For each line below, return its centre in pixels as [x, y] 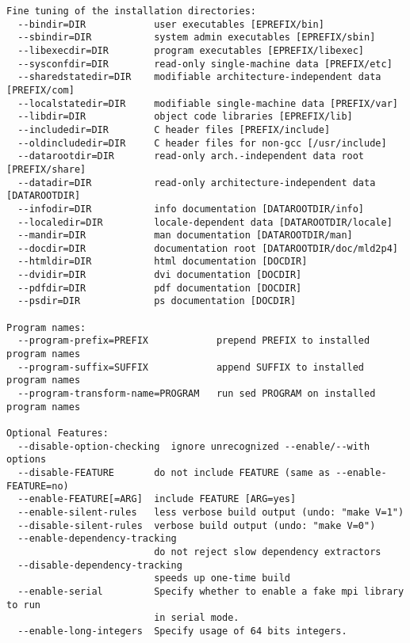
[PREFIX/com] [40, 90]
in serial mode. [197, 618]
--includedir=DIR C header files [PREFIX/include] [174, 129]
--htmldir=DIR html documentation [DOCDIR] [163, 262]
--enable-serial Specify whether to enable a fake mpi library [211, 591]
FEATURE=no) [38, 486]
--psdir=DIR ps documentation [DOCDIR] [157, 301]
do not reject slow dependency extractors [268, 552]
